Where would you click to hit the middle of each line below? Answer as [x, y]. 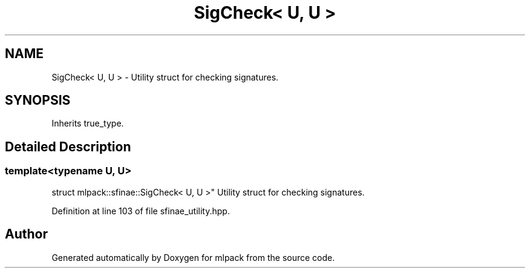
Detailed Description [68, 146]
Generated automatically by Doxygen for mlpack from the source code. [193, 257]
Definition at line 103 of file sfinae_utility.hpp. [141, 211]
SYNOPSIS [38, 100]
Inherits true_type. [88, 123]
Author [26, 234]
